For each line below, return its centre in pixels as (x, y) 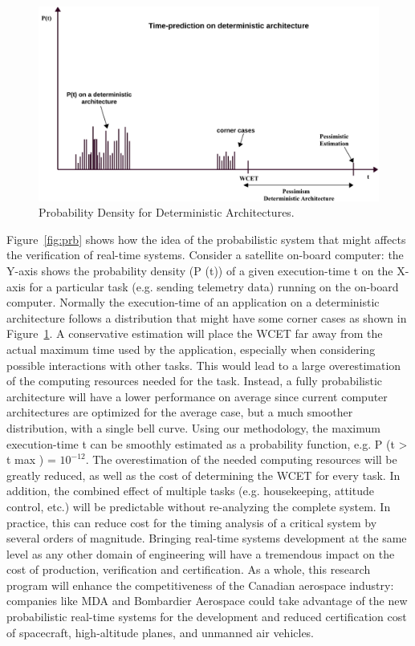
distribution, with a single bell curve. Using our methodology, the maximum (193, 427)
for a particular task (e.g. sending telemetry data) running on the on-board (214, 286)
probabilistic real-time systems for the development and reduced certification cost (207, 617)
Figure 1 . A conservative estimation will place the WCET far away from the (195, 333)
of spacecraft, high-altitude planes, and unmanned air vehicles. (161, 632)
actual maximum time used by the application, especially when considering (191, 349)
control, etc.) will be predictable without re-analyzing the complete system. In (199, 506)
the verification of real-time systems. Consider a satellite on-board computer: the (205, 255)
